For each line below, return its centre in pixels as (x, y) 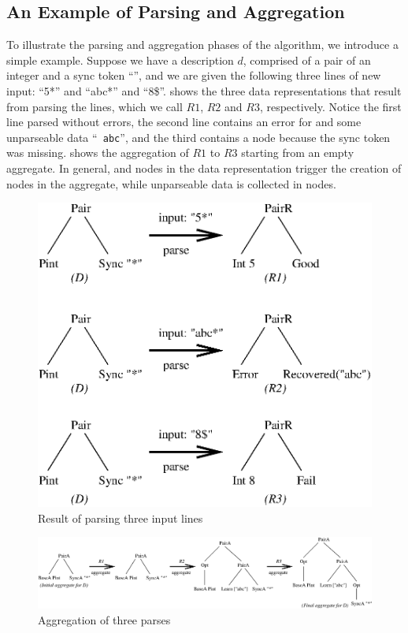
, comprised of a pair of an (307, 60)
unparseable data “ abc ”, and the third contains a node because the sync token (198, 137)
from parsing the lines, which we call (95, 106)
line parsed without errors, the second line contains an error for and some (184, 122)
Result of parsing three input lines (121, 518)
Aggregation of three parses (104, 619)
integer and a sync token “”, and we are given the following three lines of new (194, 75)
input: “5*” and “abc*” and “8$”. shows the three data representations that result (204, 90)
